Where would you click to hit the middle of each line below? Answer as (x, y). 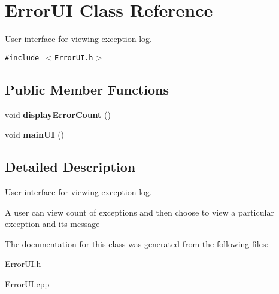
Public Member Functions (87, 89)
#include (22, 58)
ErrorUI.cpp (27, 284)
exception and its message (52, 224)
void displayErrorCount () (58, 114)
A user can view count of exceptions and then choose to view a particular (139, 212)
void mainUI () (35, 134)
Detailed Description (70, 167)
